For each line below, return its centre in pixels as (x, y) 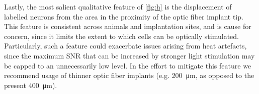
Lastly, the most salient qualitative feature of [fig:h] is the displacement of (118, 6)
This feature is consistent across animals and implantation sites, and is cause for (128, 26)
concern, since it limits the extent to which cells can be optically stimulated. (121, 36)
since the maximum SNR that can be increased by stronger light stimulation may (129, 55)
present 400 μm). (31, 85)
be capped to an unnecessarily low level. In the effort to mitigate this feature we (128, 65)
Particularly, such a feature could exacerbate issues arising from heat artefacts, (125, 46)
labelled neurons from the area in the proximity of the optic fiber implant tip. (124, 16)
